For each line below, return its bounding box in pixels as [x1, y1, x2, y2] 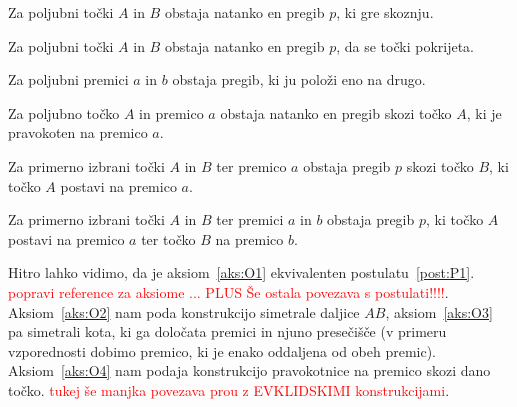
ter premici [216, 209, 284, 230]
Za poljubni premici [8, 69, 129, 90]
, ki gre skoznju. [336, 2, 434, 22]
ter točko [141, 228, 196, 249]
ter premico [216, 155, 287, 176]
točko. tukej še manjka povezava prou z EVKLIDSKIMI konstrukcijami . [8, 379, 450, 400]
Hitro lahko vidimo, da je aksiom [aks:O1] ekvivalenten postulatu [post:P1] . [8, 262, 475, 283]
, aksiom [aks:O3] [385, 301, 493, 322]
